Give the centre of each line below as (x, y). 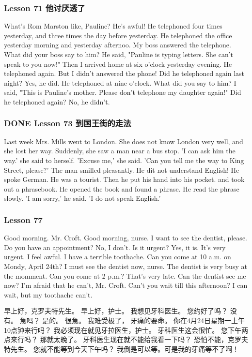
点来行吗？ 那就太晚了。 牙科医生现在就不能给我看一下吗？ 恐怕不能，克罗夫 (126, 339)
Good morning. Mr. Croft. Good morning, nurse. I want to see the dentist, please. (126, 238)
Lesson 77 (23, 219)
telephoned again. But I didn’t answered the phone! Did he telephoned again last (124, 73)
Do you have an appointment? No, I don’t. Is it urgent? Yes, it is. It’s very (115, 247)
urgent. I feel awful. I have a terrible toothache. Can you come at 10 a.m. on (118, 257)
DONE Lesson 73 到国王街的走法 (68, 123)
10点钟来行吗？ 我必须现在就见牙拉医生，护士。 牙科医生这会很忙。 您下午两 (126, 330)
